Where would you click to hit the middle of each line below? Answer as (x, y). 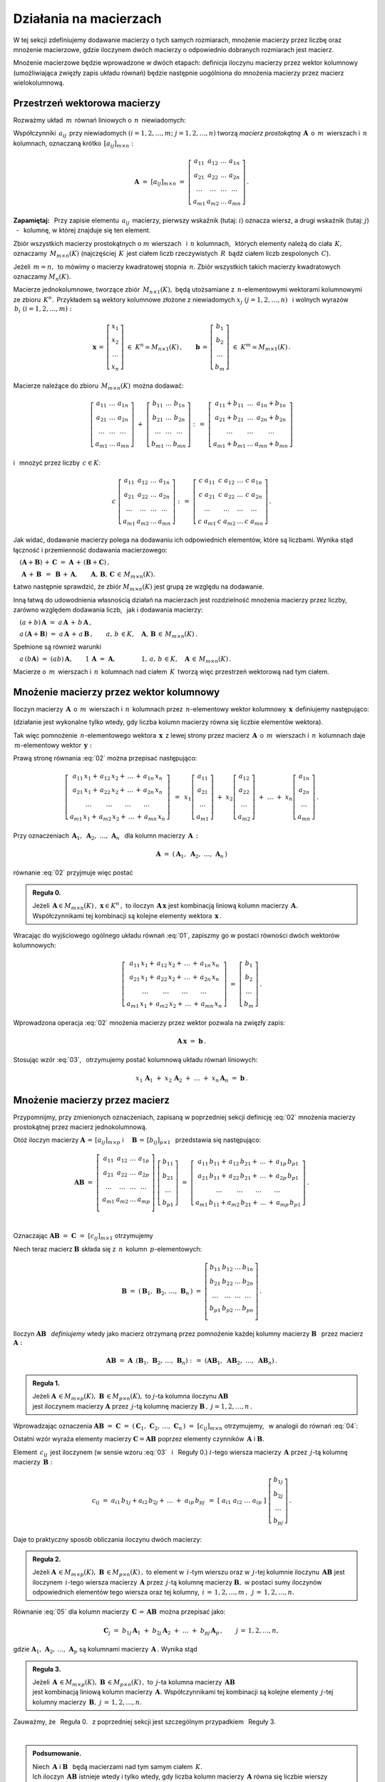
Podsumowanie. (57, 1753)
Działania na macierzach (87, 19)
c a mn (254, 522)
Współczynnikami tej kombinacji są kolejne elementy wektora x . (127, 915)
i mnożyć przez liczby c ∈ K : (57, 463)
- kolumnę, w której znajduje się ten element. (83, 230)
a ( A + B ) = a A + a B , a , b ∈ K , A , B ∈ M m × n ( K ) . (108, 635)
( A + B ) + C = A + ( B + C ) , (65, 562)
